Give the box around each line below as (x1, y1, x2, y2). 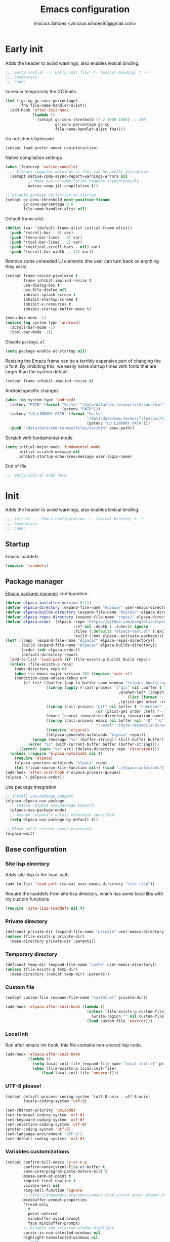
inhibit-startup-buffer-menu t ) (23, 306, 92, 312)
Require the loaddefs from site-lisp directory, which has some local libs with (5, 890, 163, 897)
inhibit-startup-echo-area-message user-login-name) (18, 454, 133, 459)
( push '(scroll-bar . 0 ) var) (10, 230, 73, 236)
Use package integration (5, 784, 57, 790)
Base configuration (5, 845, 67, 854)
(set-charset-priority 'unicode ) (5, 1108, 76, 1113)
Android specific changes (5, 387, 59, 394)
